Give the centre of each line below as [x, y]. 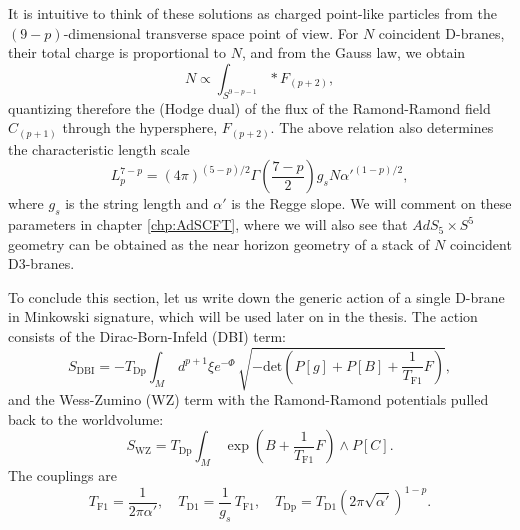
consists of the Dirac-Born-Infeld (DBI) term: [147, 336]
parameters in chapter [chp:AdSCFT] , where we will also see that [208, 224]
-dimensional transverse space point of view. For [211, 32]
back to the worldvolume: [86, 418]
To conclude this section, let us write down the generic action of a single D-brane [256, 296]
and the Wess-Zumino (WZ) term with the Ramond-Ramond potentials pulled [248, 399]
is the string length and [137, 203]
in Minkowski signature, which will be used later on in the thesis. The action [243, 316]
